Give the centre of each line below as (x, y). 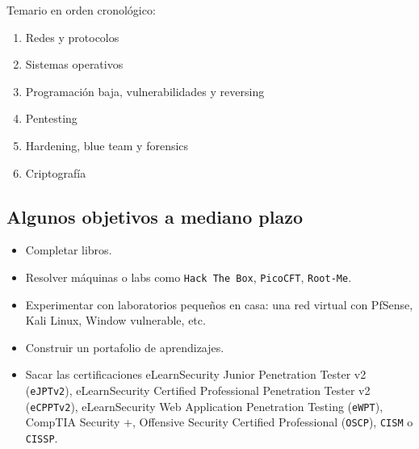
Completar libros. (69, 250)
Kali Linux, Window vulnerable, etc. (115, 320)
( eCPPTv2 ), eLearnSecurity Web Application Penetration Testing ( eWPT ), (204, 406)
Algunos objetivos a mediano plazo (155, 216)
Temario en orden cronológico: (81, 10)
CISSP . (42, 437)
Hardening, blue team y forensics (107, 145)
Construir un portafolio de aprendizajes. (125, 347)
